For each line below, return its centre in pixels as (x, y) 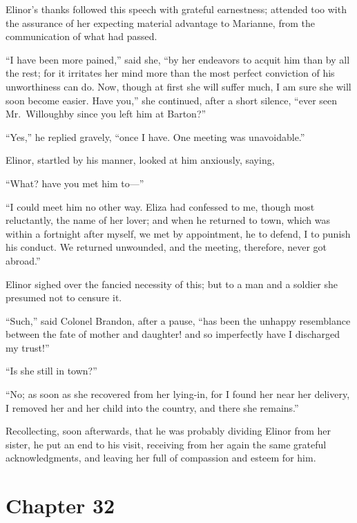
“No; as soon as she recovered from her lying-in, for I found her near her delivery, (178, 394)
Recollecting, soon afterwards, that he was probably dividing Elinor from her (168, 431)
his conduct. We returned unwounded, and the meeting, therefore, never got (166, 247)
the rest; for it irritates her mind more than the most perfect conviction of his (170, 73)
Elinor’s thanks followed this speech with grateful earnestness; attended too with (176, 9)
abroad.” (23, 260)
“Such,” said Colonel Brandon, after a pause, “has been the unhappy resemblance (178, 320)
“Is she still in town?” (51, 371)
